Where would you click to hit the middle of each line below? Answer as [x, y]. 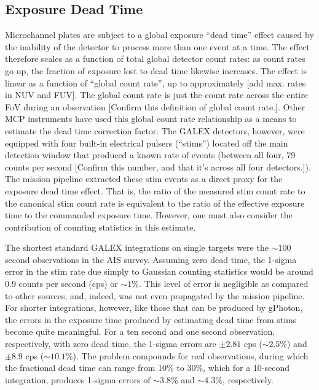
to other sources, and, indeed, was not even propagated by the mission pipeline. [155, 295]
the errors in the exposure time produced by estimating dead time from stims [151, 319]
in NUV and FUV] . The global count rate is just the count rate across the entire [156, 95]
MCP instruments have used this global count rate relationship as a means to [151, 119]
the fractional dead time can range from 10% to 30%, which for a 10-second [147, 368]
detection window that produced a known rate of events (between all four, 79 [150, 155]
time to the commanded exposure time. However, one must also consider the [149, 215]
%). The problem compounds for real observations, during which [187, 355]
